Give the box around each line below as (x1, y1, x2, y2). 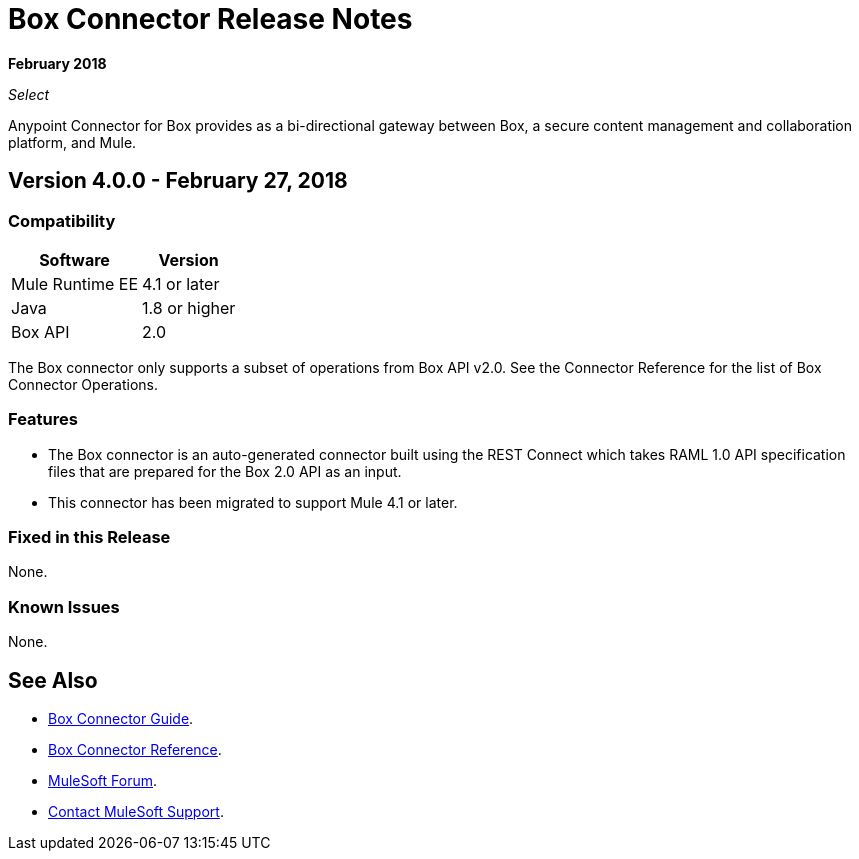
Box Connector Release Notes (8, 2, 413, 36)
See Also (8, 667, 98, 693)
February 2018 (8, 54, 107, 72)
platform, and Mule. (8, 133, 137, 151)
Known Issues (8, 596, 120, 617)
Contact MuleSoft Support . (48, 803, 224, 821)
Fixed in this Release (8, 527, 171, 548)
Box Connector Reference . (48, 741, 222, 759)
